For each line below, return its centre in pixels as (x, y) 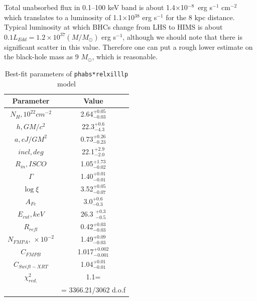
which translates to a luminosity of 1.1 (63, 17)
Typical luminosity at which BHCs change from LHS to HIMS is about (113, 27)
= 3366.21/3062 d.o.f (93, 289)
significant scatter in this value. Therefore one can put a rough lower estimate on (128, 46)
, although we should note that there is (182, 36)
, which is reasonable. (125, 57)
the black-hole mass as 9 (41, 57)
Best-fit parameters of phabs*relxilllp (67, 73)
